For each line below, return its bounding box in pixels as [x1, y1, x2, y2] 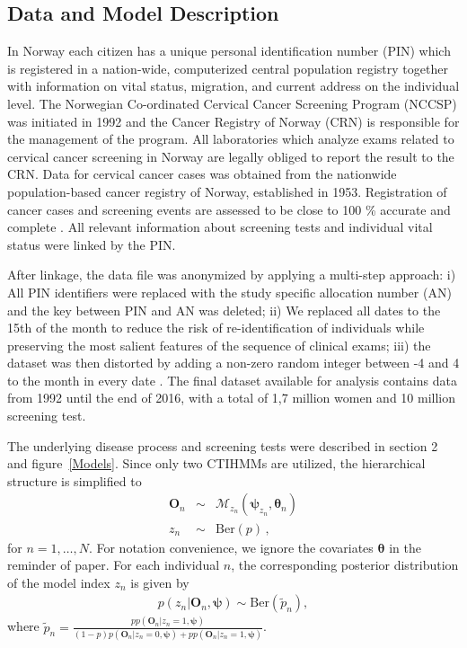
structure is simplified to [7, 471, 142, 490]
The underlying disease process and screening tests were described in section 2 [7, 436, 438, 455]
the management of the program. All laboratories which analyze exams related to [7, 129, 454, 148]
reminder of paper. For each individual [7, 555, 220, 574]
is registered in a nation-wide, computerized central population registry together [7, 58, 448, 77]
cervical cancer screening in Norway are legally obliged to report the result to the [7, 146, 454, 165]
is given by [130, 573, 189, 591]
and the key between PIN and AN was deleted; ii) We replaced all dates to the [7, 300, 441, 319]
